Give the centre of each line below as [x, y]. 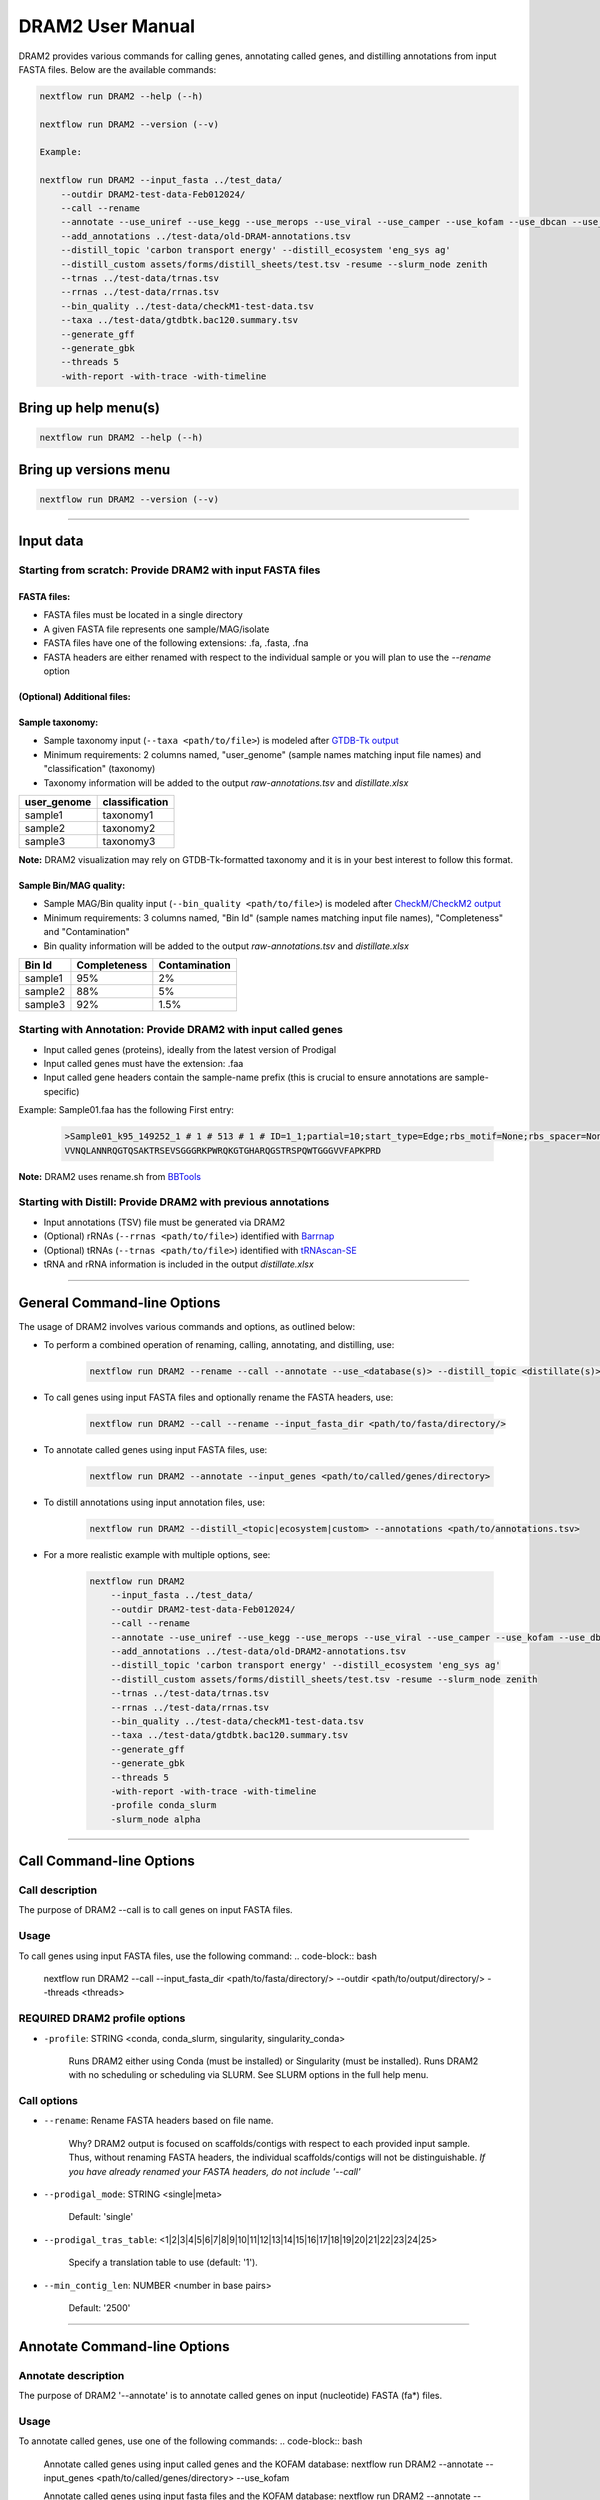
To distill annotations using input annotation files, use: [154, 1502]
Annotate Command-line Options [124, 2346]
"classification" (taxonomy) [99, 769]
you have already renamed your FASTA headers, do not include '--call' [214, 2171]
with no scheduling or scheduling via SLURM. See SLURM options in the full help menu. [248, 2075]
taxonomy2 [129, 828]
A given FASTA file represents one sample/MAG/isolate [156, 629]
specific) [61, 1091]
